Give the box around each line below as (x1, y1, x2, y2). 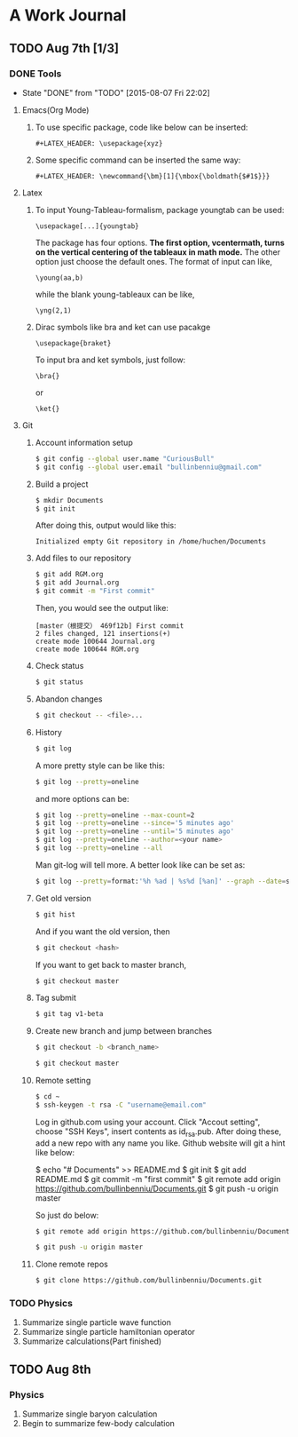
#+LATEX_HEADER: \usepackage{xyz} (35, 139, 163, 147)
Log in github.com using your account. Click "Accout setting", (35, 1116, 261, 1127)
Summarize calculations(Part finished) (21, 1336, 162, 1346)
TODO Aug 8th (9, 1362, 91, 1377)
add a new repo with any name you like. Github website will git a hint (35, 1138, 286, 1148)
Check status (35, 661, 84, 671)
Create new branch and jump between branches (35, 1026, 213, 1036)
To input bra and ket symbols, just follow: (35, 354, 186, 365)
